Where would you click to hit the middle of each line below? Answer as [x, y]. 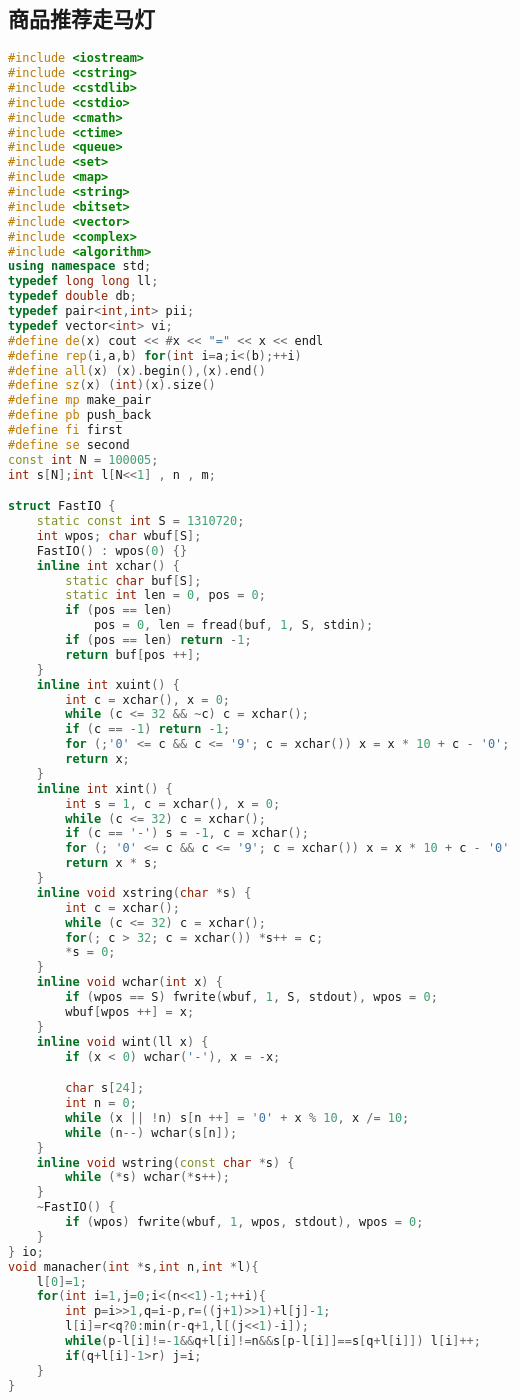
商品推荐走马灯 [81, 18]
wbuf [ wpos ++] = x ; [130, 1011]
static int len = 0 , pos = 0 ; [165, 595]
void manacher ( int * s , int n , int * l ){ [133, 1266]
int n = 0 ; [101, 1103]
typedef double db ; [72, 296]
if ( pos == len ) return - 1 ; [158, 640]
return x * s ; [112, 863]
